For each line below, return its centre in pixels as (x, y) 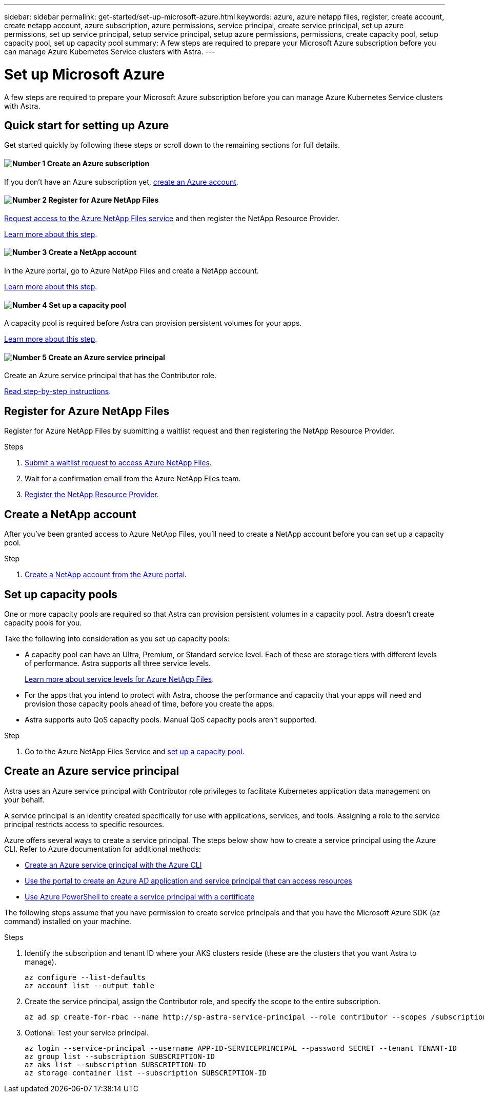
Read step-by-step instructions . (58, 391)
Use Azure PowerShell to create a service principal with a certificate (140, 896)
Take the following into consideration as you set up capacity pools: (117, 638)
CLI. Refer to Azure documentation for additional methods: (103, 849)
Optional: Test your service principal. (87, 1032)
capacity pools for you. (43, 622)
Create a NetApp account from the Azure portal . (106, 575)
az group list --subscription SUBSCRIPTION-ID (120, 1056)
